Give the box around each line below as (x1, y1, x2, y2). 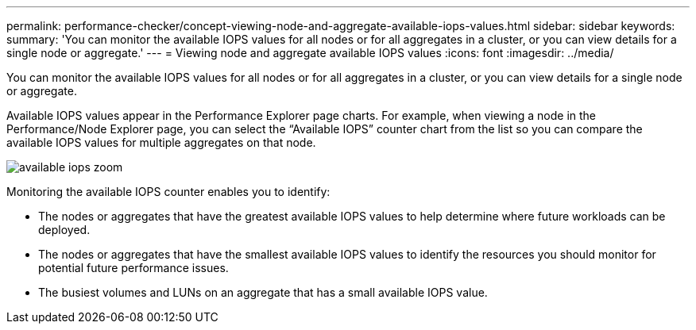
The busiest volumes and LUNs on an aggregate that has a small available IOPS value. (38, 286, 488, 299)
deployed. (38, 223, 91, 236)
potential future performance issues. (38, 261, 229, 274)
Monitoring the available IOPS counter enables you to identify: (6, 185, 331, 198)
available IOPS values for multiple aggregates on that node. (6, 136, 316, 149)
